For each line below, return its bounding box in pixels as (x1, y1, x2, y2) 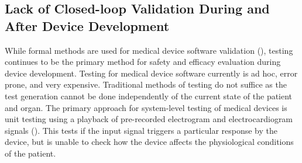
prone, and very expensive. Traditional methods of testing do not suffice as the (5, 78, 287, 91)
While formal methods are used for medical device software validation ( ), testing (5, 44, 293, 56)
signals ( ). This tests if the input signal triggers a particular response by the (5, 124, 278, 136)
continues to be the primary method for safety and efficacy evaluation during (5, 56, 281, 68)
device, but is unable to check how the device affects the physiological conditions (5, 136, 294, 148)
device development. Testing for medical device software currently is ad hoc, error (5, 67, 298, 79)
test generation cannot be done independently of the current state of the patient (5, 89, 293, 102)
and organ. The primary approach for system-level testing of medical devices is (5, 101, 287, 113)
